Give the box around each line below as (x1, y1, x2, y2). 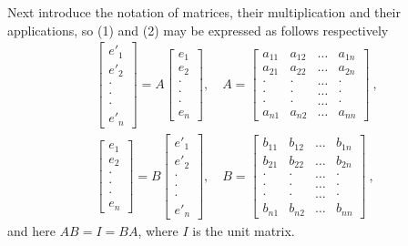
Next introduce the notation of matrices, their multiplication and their (7, 3, 401, 21)
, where (138, 221, 178, 241)
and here (7, 221, 56, 241)
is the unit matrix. (192, 221, 295, 241)
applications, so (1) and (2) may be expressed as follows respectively (7, 20, 389, 39)
